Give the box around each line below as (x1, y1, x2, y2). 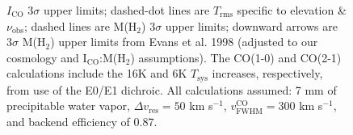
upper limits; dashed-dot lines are (43, 2, 210, 18)
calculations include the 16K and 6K (6, 65, 187, 82)
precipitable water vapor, (6, 97, 130, 114)
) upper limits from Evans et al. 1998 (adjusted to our (50, 33, 318, 50)
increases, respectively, (212, 65, 323, 82)
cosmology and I (6, 49, 87, 65)
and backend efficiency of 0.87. (6, 113, 158, 130)
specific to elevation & (237, 2, 347, 18)
